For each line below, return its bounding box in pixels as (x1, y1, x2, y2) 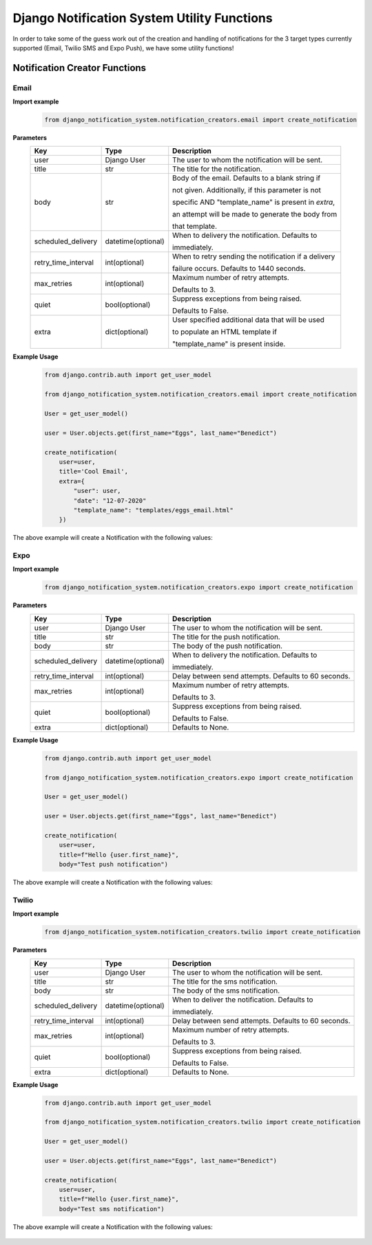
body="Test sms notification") (59, 1205, 165, 1213)
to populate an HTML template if (172, 327, 277, 337)
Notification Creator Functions (12, 62, 147, 74)
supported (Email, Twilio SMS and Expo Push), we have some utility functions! (12, 43, 234, 52)
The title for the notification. (172, 164, 263, 174)
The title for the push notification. (172, 631, 280, 641)
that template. (172, 221, 217, 231)
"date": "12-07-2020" (73, 496, 147, 505)
